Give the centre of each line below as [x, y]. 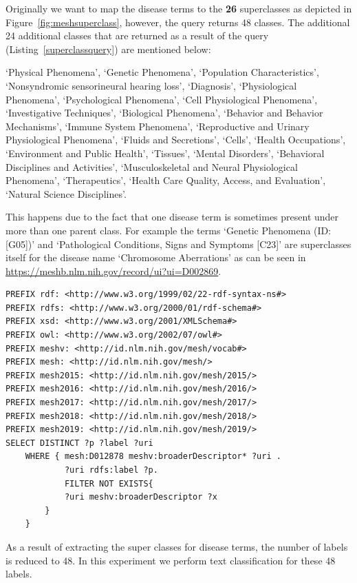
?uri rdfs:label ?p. [111, 470]
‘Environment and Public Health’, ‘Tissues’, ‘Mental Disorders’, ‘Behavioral [165, 153]
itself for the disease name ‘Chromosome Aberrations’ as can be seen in [156, 257]
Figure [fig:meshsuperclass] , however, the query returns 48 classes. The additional [178, 22]
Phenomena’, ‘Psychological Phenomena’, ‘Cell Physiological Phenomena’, [162, 99]
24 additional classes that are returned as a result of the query [137, 35]
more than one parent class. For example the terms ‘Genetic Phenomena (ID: [169, 230]
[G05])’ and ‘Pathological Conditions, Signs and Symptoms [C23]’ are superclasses [178, 244]
